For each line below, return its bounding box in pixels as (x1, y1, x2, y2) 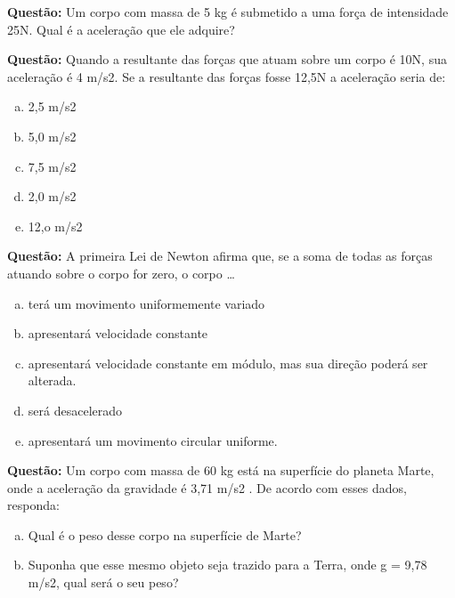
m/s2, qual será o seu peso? (28, 573, 179, 592)
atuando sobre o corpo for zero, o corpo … (7, 263, 235, 282)
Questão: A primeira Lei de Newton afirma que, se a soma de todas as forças (7, 246, 433, 265)
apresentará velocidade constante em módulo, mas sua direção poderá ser (28, 353, 428, 372)
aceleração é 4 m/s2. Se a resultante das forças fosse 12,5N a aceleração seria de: (7, 67, 446, 85)
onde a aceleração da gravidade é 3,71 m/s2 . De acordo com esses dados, (7, 478, 407, 497)
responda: (7, 496, 60, 514)
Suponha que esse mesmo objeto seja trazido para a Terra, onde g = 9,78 (28, 555, 427, 574)
